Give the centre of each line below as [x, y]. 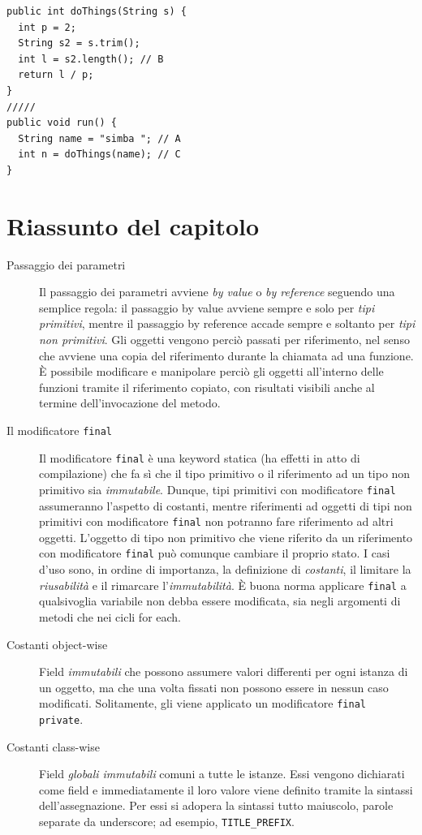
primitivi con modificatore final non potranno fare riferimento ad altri [216, 521]
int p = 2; [47, 27]
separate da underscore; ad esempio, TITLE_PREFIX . [167, 821]
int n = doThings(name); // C [99, 155]
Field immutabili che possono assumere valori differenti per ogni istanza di [224, 671]
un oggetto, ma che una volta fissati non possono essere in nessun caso [214, 687]
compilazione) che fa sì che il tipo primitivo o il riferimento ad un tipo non [225, 473]
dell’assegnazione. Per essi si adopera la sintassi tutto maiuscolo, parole [216, 805]
